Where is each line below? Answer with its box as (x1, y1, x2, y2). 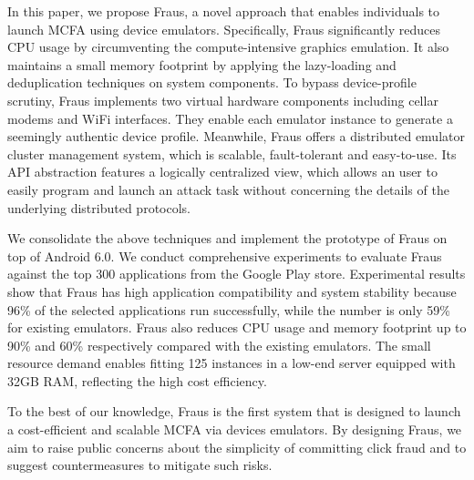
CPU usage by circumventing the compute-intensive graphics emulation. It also (7, 37, 449, 56)
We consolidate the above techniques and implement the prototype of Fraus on (7, 229, 448, 248)
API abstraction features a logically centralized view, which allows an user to (7, 162, 438, 181)
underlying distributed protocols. (7, 198, 191, 217)
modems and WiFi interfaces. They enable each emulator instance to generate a (7, 108, 453, 128)
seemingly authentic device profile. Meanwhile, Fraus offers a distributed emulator (7, 127, 465, 146)
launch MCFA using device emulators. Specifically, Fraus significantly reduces (7, 19, 440, 38)
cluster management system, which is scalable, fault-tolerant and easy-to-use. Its (7, 144, 457, 163)
